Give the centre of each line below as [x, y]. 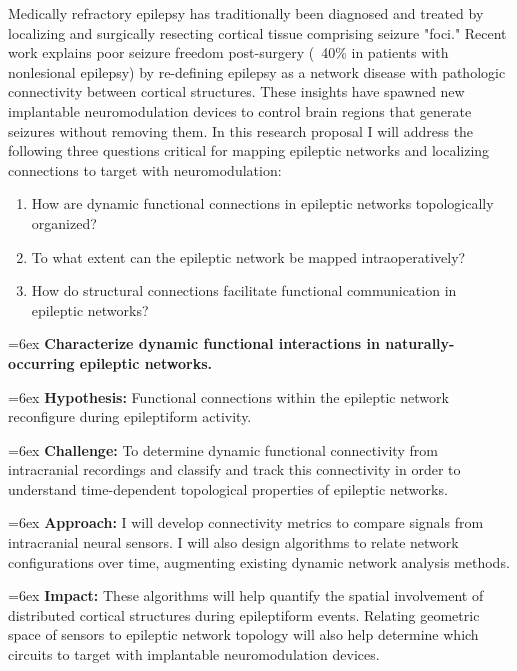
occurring [41, 362]
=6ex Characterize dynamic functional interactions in [194, 343]
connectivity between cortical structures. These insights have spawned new [236, 91]
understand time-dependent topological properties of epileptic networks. [228, 488]
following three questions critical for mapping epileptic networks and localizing [249, 150]
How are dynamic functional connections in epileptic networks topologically [262, 203]
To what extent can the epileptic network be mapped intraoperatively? [248, 256]
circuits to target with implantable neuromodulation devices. [194, 654]
